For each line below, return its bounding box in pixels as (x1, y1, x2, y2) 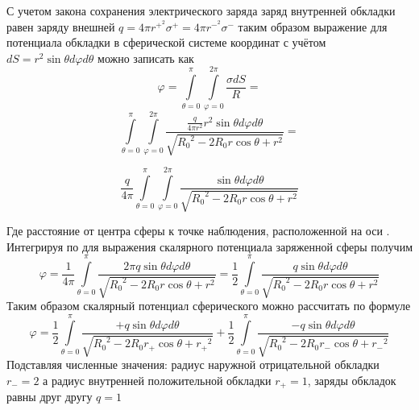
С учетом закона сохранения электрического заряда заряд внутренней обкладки (6, 2, 396, 19)
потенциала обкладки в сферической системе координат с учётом (6, 34, 326, 51)
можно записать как (97, 49, 194, 66)
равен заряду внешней (6, 18, 115, 35)
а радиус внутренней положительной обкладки (43, 372, 272, 388)
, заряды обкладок (307, 372, 396, 388)
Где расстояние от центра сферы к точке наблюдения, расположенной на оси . (6, 222, 390, 239)
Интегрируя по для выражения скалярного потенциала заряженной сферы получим (6, 238, 413, 255)
